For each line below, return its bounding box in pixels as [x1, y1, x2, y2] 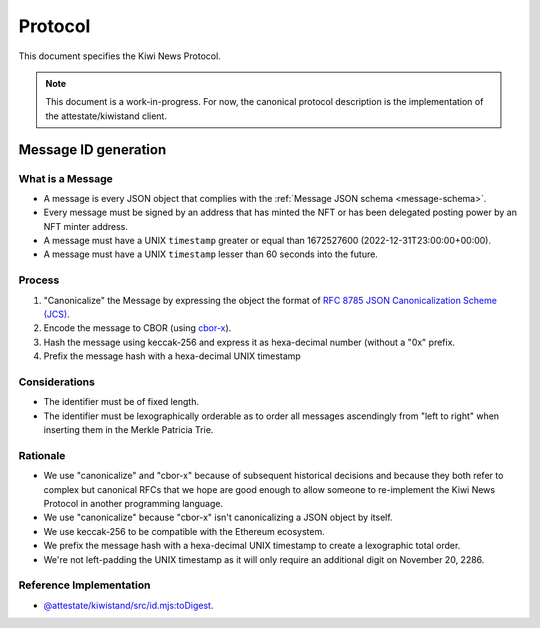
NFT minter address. [43, 220, 129, 232]
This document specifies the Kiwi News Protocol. [18, 50, 222, 62]
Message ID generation [18, 141, 167, 158]
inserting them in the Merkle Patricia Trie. [43, 424, 214, 436]
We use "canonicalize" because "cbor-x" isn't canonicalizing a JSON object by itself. [43, 511, 394, 524]
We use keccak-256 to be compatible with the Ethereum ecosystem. [43, 525, 325, 537]
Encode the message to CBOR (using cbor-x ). [43, 322, 232, 334]
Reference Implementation [18, 578, 151, 592]
